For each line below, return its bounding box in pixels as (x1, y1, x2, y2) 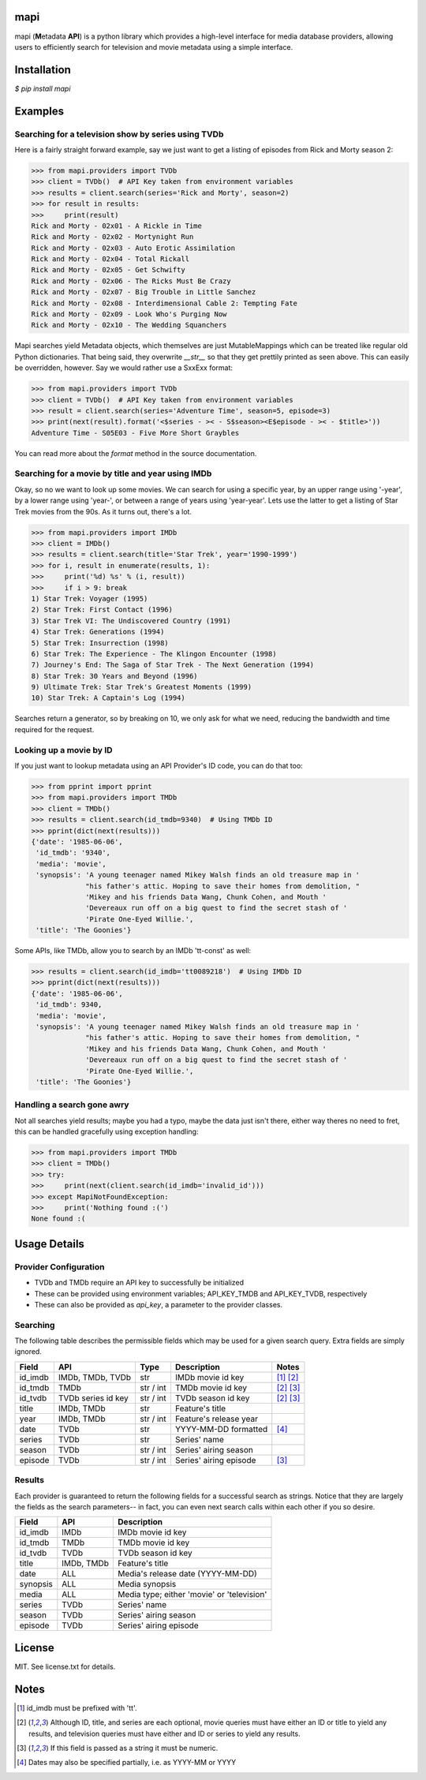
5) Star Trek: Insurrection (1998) (31, 638, 169, 647)
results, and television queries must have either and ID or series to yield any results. (28, 1729, 301, 1738)
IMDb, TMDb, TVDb (58, 1371, 132, 1382)
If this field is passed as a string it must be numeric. (50, 1743, 219, 1752)
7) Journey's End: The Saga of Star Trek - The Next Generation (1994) (31, 660, 315, 670)
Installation (14, 63, 71, 77)
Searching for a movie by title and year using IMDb (14, 468, 212, 479)
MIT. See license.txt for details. (14, 1662, 116, 1671)
